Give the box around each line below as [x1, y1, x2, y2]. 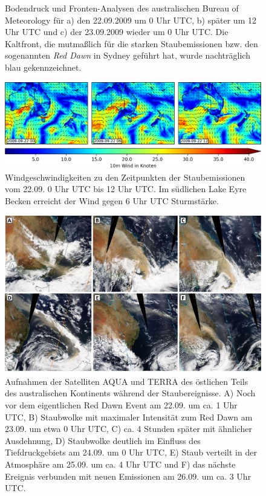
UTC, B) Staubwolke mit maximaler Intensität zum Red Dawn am [5, 410, 253, 423]
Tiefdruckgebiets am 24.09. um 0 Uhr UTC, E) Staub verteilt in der [5, 446, 257, 459]
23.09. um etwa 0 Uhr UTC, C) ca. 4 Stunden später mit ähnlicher [5, 422, 252, 435]
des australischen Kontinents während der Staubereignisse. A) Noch [5, 387, 256, 399]
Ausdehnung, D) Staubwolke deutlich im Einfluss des [5, 434, 201, 446]
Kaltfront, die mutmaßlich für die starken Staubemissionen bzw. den [5, 37, 258, 50]
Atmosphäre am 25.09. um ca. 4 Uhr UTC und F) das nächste [5, 458, 236, 471]
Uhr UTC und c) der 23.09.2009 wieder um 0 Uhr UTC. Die [5, 25, 229, 38]
